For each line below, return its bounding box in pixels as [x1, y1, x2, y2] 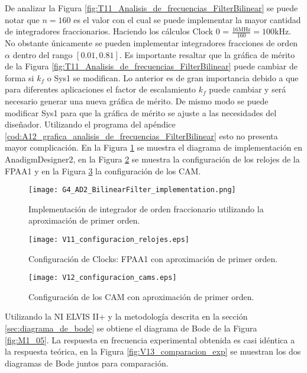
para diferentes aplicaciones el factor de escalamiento [5, 83, 196, 95]
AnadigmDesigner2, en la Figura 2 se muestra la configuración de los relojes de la [5, 152, 300, 165]
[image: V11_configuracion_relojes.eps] [28, 235, 190, 244]
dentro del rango [12, 48, 73, 60]
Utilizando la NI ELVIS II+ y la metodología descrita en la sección [5, 310, 248, 323]
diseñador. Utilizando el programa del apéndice [5, 118, 176, 130]
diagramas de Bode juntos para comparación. [5, 356, 169, 369]
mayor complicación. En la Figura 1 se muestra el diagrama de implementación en [5, 141, 303, 154]
